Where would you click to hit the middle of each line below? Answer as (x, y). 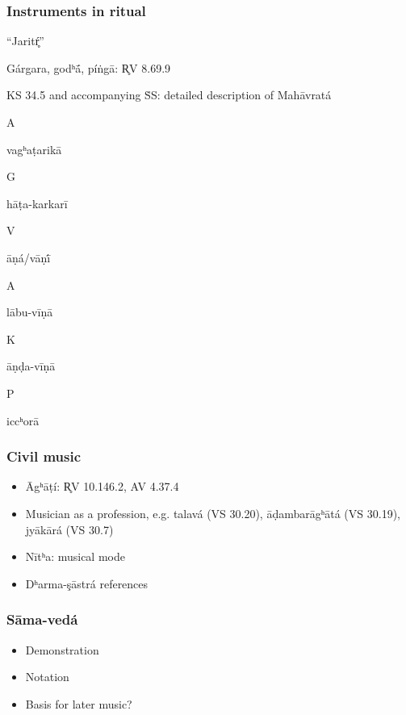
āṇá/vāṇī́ (29, 257)
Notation (47, 677)
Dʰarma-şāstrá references (87, 583)
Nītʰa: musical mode (75, 556)
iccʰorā (23, 420)
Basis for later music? (79, 703)
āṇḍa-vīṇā (31, 366)
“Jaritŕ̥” (25, 41)
